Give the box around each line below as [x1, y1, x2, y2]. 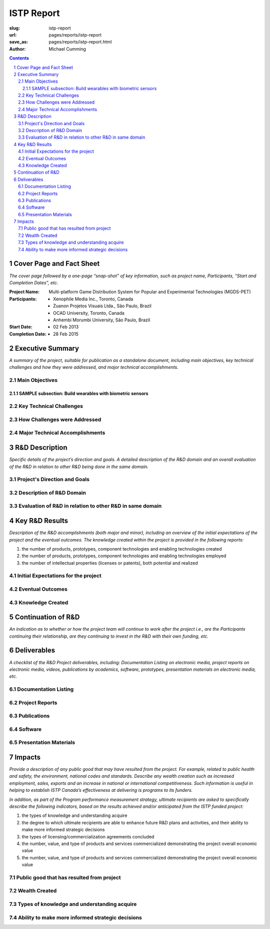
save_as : [9, 39, 28, 45]
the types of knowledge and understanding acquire [21, 812, 127, 818]
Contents [9, 55, 29, 61]
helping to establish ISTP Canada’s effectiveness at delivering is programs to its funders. [9, 787, 193, 793]
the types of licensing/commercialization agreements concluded [21, 833, 154, 839]
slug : [9, 25, 20, 31]
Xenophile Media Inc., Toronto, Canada [53, 296, 133, 302]
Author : [9, 46, 26, 52]
